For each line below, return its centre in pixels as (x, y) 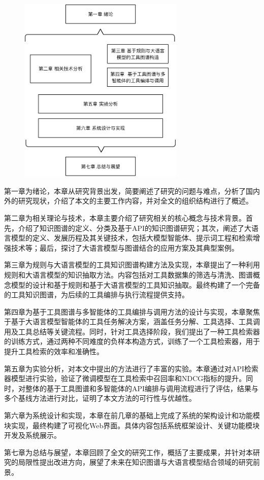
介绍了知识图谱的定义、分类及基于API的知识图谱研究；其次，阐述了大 (135, 228)
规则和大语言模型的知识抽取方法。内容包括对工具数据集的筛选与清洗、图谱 (128, 274)
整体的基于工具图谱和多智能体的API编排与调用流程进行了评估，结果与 (142, 388)
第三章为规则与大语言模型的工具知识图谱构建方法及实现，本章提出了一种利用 (132, 265)
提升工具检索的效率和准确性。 (54, 351)
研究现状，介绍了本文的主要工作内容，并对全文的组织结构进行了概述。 (135, 201)
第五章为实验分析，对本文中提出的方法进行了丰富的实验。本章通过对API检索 (131, 368)
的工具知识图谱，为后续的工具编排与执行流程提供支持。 (96, 295)
